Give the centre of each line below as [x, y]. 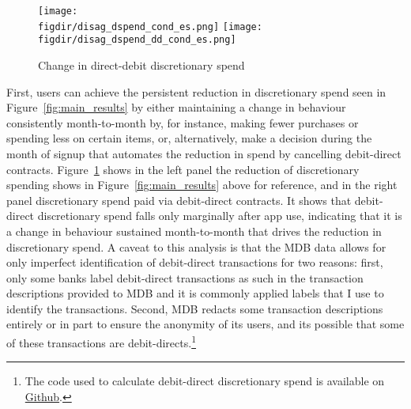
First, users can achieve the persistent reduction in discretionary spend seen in [196, 91]
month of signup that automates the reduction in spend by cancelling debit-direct [204, 153]
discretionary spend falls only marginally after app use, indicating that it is [220, 216]
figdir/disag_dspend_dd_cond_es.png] [137, 40]
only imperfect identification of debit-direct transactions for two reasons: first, [195, 262]
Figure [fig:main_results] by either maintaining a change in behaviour [176, 107]
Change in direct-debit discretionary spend [141, 64]
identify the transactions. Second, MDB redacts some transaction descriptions [195, 308]
